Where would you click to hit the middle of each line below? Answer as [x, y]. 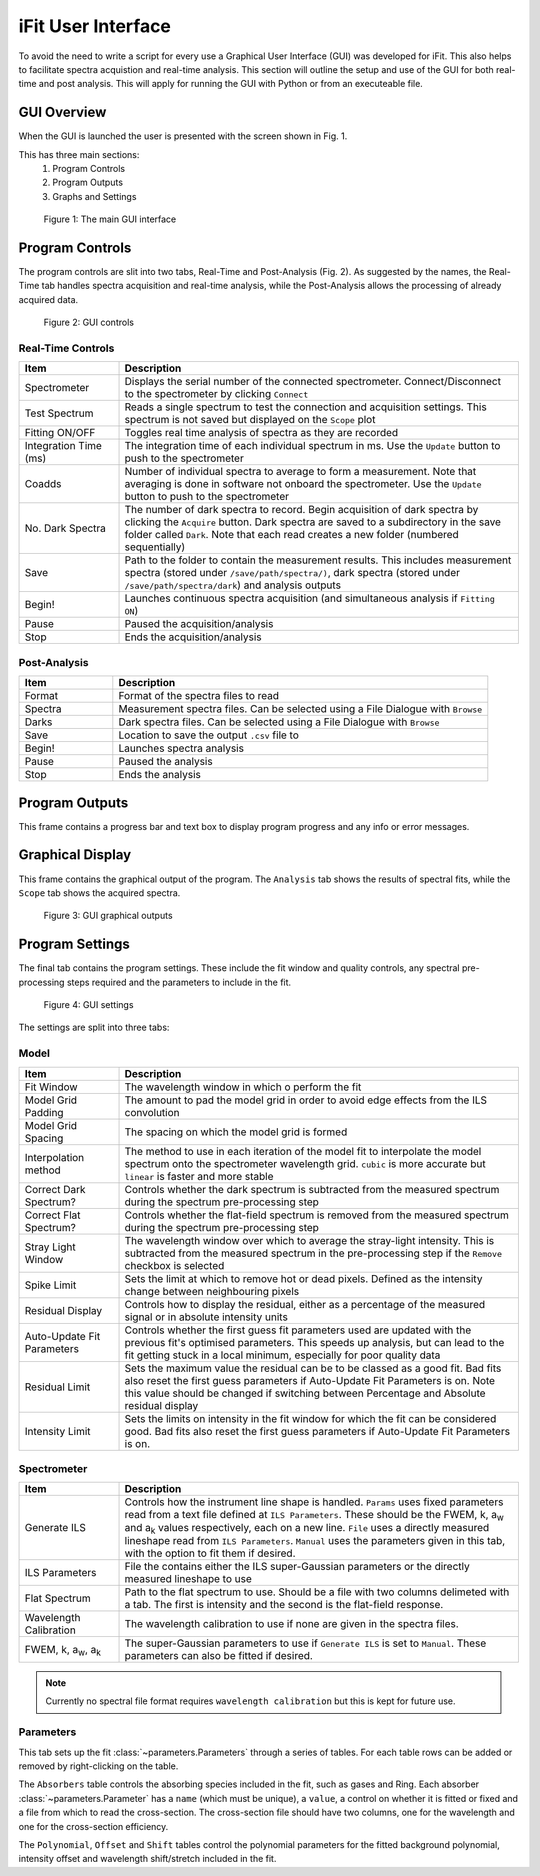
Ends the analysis [160, 775]
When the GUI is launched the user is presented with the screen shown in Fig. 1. [183, 136]
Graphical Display [75, 855]
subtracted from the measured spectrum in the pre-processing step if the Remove [313, 1253]
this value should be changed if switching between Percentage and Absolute [305, 1393]
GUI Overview [62, 112]
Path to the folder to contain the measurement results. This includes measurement [318, 560]
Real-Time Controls [66, 348]
